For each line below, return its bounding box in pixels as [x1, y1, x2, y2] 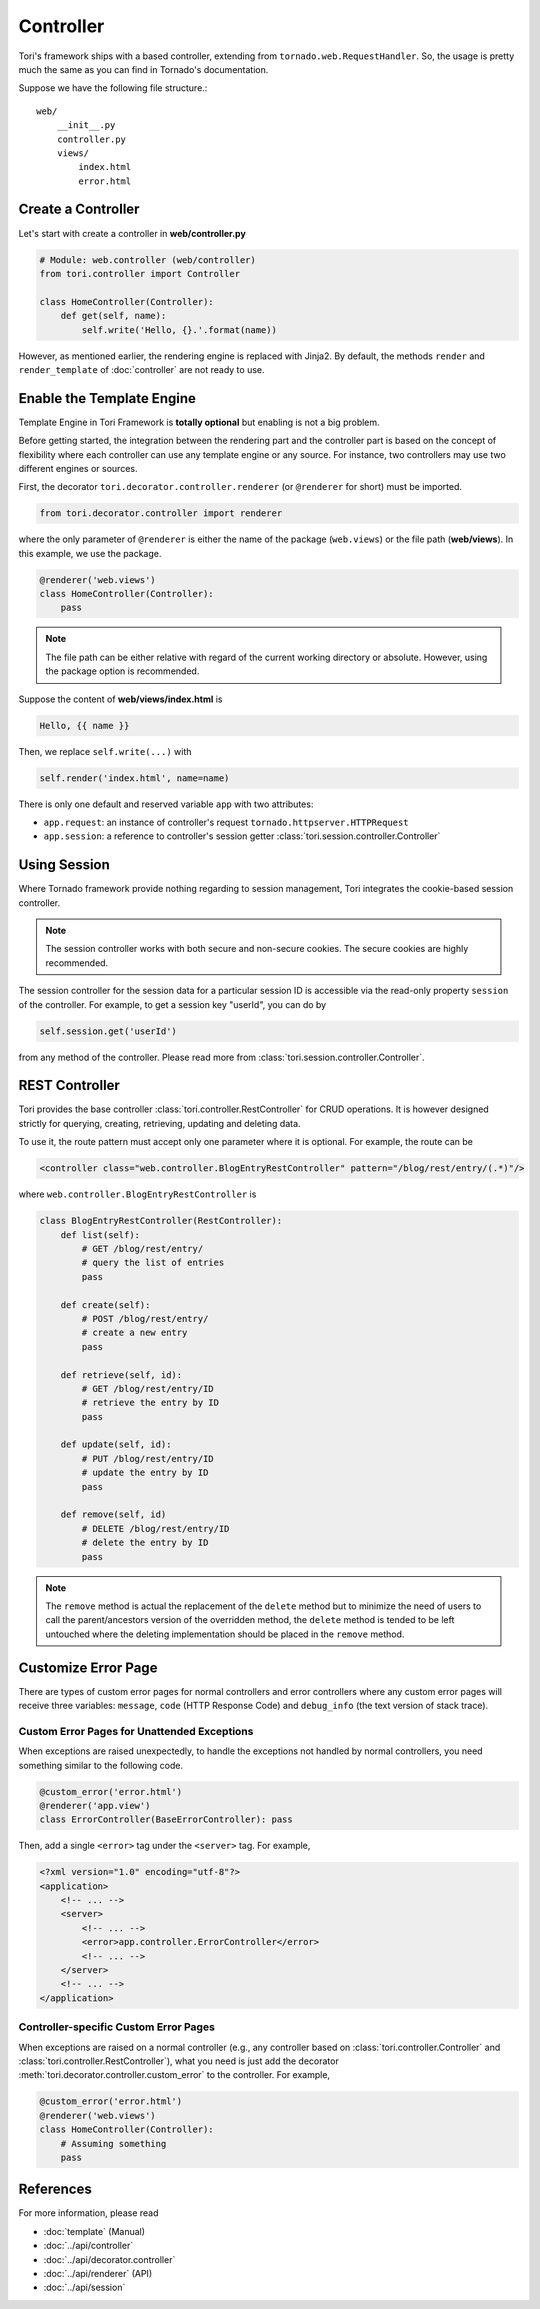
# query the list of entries [81, 1257, 225, 1269]
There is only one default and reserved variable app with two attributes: [18, 798, 314, 810]
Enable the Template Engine [18, 390, 197, 407]
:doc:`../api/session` [43, 2281, 126, 2294]
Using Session [18, 856, 110, 874]
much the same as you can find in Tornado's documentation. [18, 63, 269, 75]
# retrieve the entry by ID [81, 1397, 220, 1409]
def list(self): [60, 1229, 140, 1240]
